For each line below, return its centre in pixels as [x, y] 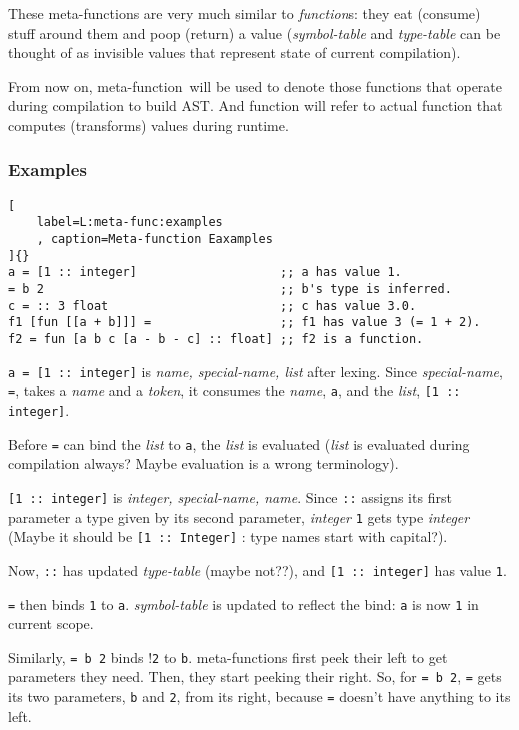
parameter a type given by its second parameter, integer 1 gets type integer [239, 516]
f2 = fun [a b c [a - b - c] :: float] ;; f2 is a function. [216, 339]
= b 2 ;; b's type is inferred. [230, 289]
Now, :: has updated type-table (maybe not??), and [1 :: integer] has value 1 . [257, 569]
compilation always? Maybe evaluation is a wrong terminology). [203, 463]
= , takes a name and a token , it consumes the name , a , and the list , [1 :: [234, 390]
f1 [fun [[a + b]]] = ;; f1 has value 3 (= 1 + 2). [244, 322]
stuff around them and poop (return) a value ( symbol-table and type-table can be [254, 32]
